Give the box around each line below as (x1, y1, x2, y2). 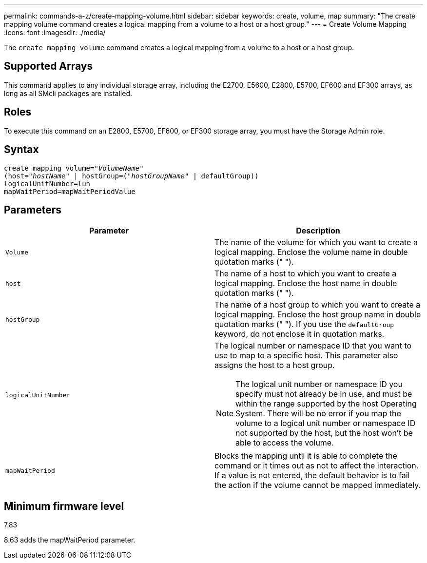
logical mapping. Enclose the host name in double (214, 278, 397, 289)
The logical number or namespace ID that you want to (214, 341, 412, 351)
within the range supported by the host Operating (235, 399, 417, 409)
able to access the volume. (235, 438, 334, 448)
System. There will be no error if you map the (235, 408, 401, 419)
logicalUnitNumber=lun (4, 179, 91, 188)
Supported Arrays (4, 60, 93, 73)
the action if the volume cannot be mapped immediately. (214, 480, 421, 490)
